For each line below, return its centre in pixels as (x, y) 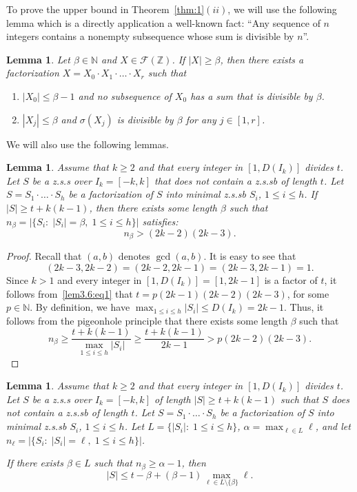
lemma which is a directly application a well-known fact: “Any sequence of (163, 22)
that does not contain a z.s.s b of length (235, 180)
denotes (134, 256)
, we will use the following (282, 9)
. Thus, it (304, 307)
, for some (308, 293)
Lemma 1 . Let (38, 59)
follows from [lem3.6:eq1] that (70, 293)
